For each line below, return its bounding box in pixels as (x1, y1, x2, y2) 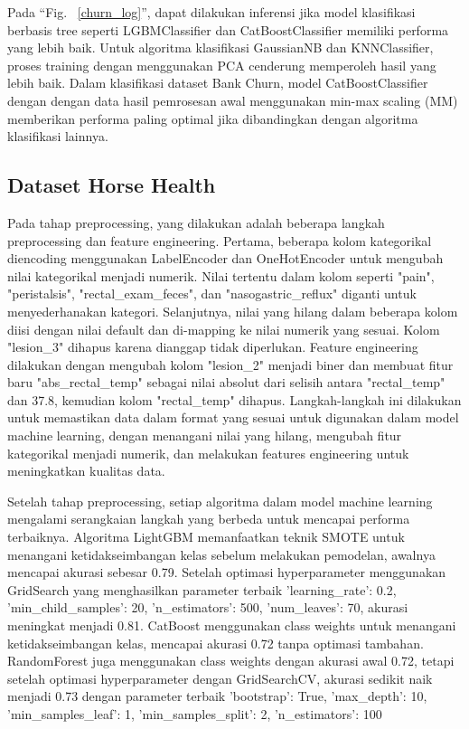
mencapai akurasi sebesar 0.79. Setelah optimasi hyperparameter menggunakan (7, 563, 446, 582)
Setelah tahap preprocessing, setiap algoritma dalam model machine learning (7, 491, 433, 510)
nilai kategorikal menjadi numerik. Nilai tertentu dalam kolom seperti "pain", (7, 266, 435, 285)
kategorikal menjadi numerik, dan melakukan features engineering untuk (7, 443, 409, 462)
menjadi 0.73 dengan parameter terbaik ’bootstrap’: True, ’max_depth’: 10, (7, 686, 427, 705)
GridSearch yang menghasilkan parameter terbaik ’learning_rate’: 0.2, (7, 580, 397, 599)
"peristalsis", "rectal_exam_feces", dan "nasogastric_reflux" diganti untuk (7, 284, 417, 303)
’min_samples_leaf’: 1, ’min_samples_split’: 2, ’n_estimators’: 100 (7, 704, 382, 723)
